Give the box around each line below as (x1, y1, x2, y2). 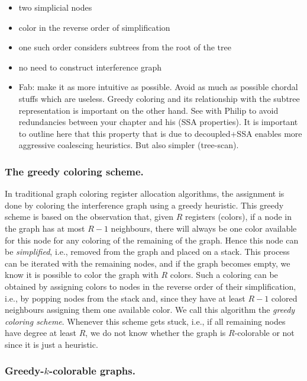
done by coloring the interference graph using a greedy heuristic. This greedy (5, 198, 284, 211)
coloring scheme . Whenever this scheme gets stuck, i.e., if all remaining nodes (5, 315, 286, 327)
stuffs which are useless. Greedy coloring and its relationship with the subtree (18, 92, 300, 104)
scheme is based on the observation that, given (5, 210, 173, 223)
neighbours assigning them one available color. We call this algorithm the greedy (5, 303, 295, 316)
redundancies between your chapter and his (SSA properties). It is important (18, 116, 298, 128)
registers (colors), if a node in (185, 210, 292, 223)
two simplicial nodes (18, 1, 92, 13)
